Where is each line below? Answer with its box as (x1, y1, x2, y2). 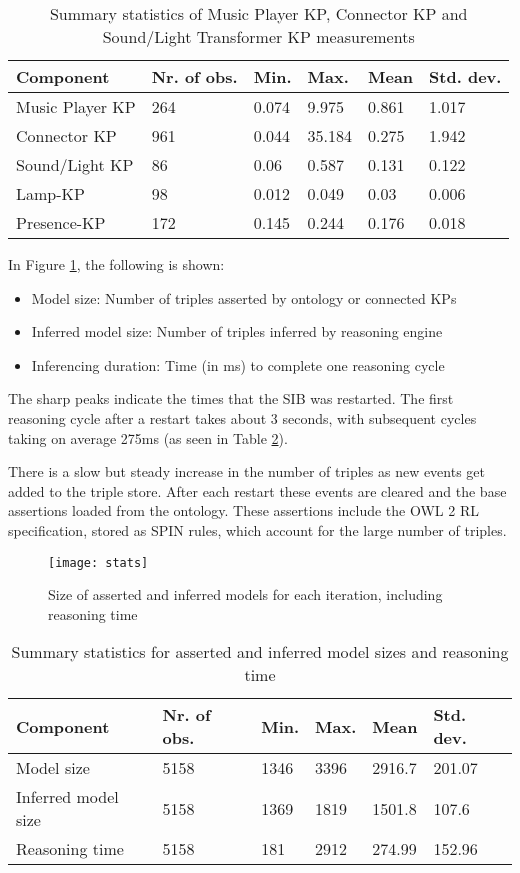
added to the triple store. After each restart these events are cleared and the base (8, 480, 507, 501)
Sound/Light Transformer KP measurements (102, 25, 415, 48)
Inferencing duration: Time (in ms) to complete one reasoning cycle (31, 354, 445, 375)
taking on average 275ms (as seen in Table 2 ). (8, 427, 288, 448)
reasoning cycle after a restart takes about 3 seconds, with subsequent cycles (8, 407, 477, 428)
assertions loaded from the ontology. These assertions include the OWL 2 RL (8, 500, 479, 521)
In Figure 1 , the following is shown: (8, 254, 225, 274)
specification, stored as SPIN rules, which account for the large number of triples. (8, 519, 507, 540)
